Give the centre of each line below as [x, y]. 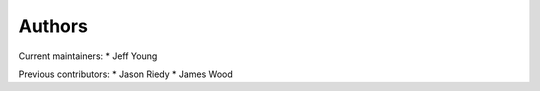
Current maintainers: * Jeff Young [88, 56]
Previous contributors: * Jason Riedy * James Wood [126, 74]
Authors [53, 26]
